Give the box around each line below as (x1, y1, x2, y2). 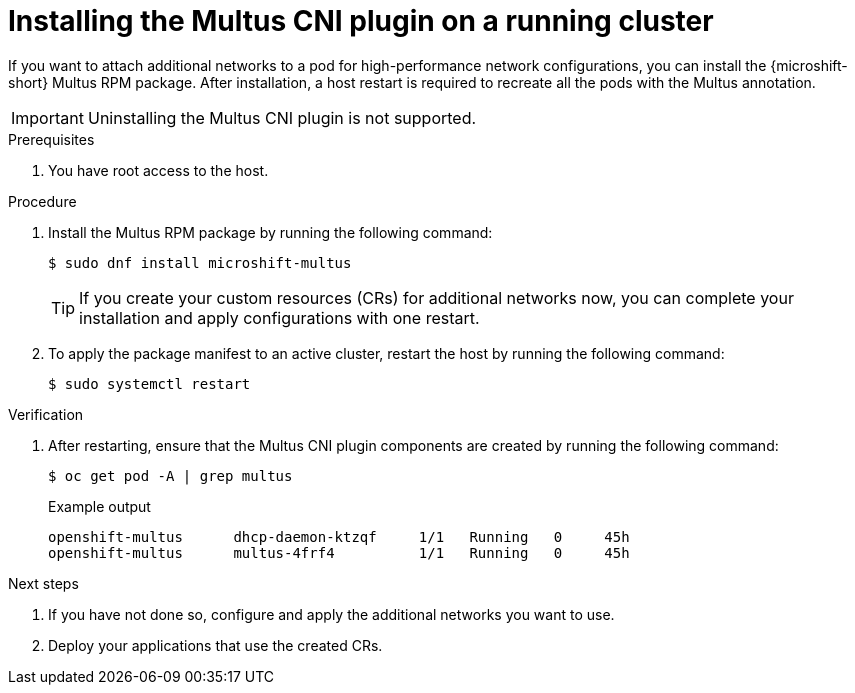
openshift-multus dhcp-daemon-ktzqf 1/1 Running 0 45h (48, 528, 630, 545)
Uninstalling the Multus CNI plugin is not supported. (87, 107, 477, 128)
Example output (48, 497, 151, 515)
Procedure (8, 192, 77, 210)
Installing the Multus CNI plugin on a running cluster (8, 4, 714, 38)
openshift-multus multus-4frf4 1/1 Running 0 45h (48, 544, 630, 561)
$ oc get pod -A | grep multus (48, 467, 293, 484)
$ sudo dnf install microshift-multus (48, 254, 352, 271)
